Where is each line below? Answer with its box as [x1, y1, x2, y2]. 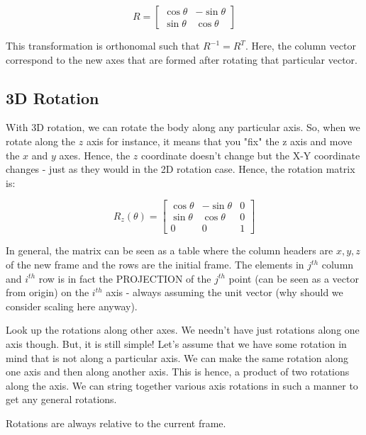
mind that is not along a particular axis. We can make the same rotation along [6, 350, 348, 365]
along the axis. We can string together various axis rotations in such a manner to [6, 378, 358, 392]
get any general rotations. [6, 392, 117, 407]
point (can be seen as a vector [228, 271, 359, 286]
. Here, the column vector [245, 38, 356, 52]
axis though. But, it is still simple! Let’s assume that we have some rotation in [6, 337, 347, 351]
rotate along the [6, 133, 76, 148]
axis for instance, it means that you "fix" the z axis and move [86, 133, 353, 148]
